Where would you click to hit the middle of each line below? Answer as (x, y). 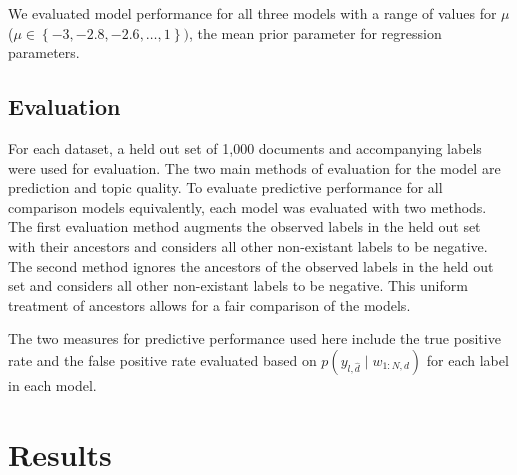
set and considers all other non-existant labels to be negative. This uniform (238, 285)
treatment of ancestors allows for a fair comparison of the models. (209, 304)
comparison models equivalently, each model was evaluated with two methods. (247, 206)
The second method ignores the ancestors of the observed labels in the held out (251, 265)
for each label (467, 359)
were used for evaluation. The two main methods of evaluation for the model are (254, 167)
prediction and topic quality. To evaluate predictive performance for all (225, 187)
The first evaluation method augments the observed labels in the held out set (244, 226)
